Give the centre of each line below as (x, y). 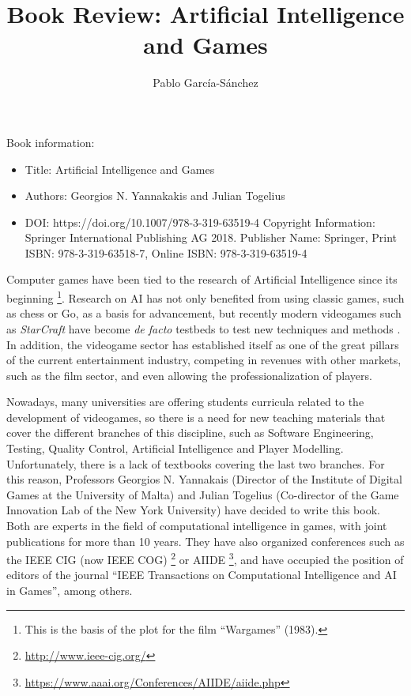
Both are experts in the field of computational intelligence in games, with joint (197, 526)
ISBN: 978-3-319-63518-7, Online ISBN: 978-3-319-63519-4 (166, 252)
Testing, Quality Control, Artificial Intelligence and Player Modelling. (175, 448)
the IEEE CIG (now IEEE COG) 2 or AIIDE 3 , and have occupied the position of (205, 558)
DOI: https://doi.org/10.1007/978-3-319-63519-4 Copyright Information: (200, 222)
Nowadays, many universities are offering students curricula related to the (185, 402)
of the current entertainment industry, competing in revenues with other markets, (204, 360)
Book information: (51, 142)
